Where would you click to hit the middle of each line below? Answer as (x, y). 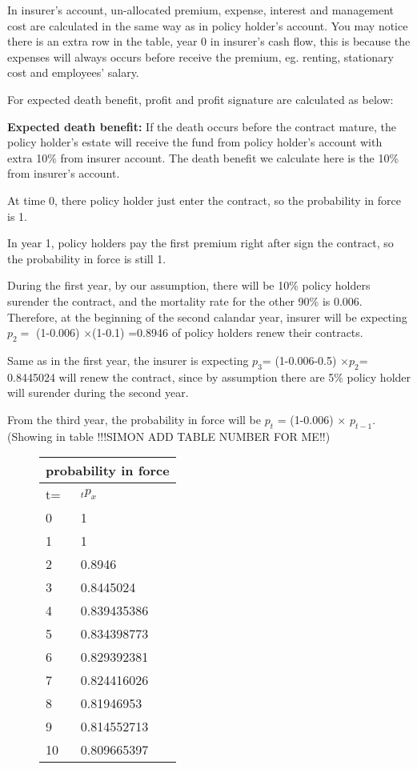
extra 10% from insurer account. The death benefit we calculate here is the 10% (203, 157)
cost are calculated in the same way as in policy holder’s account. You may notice (208, 25)
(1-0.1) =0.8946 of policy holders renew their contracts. (228, 332)
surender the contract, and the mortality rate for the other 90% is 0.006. (185, 300)
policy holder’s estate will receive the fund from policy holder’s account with (195, 142)
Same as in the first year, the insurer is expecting (128, 360)
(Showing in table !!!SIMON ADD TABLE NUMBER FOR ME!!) (169, 436)
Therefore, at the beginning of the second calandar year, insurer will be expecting (207, 316)
